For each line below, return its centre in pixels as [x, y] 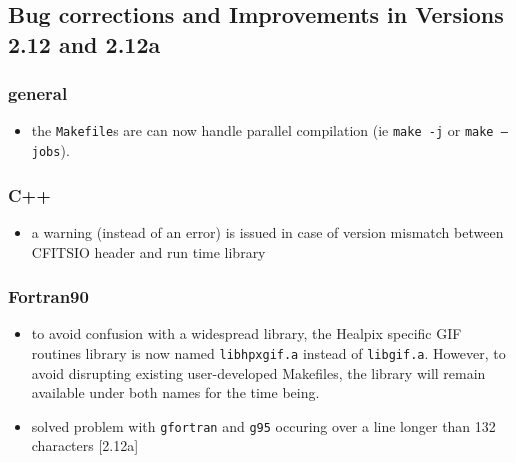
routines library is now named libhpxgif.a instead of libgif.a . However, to [268, 352]
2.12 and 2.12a [84, 43]
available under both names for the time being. [175, 392]
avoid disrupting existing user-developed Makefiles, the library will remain [258, 372]
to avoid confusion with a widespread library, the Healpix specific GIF [246, 333]
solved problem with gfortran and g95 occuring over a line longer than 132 [263, 425]
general [38, 93]
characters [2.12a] [85, 445]
